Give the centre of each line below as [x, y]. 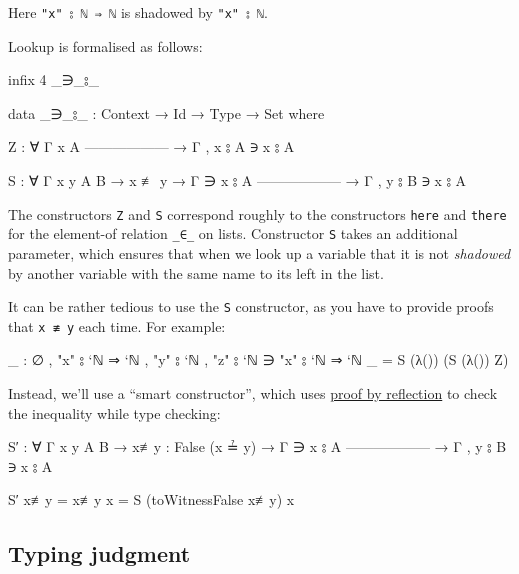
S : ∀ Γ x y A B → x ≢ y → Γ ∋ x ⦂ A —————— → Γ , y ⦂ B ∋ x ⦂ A [237, 180]
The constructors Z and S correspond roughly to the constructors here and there [257, 213]
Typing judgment [99, 553]
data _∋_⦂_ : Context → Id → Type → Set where [166, 112]
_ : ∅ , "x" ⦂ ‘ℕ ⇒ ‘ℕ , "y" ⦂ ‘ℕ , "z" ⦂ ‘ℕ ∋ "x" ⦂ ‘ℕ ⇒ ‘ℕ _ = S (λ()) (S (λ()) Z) [258, 359]
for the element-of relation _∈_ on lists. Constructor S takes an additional [233, 233]
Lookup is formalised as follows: [105, 45]
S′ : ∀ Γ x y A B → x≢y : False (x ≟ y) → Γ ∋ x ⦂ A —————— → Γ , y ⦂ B [257, 446]
